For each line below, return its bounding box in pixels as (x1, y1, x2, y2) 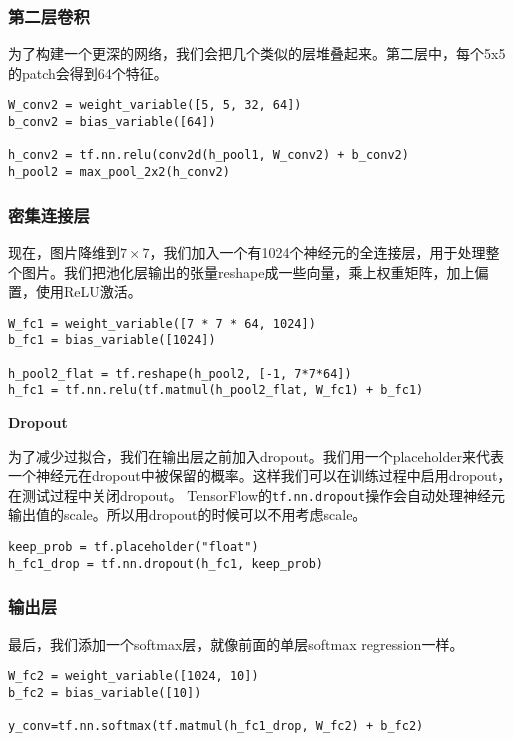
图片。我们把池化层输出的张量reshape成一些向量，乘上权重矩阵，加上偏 (21, 261, 489, 282)
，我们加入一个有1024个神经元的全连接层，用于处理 (149, 241, 486, 262)
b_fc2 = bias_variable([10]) (8, 685, 202, 700)
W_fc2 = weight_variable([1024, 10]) (8, 669, 259, 684)
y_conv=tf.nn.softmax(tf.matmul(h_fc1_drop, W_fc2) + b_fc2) (8, 719, 424, 734)
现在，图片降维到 (8, 241, 120, 262)
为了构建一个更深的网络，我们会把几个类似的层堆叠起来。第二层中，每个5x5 (8, 43, 506, 64)
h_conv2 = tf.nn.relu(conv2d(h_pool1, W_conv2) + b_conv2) (8, 148, 409, 163)
